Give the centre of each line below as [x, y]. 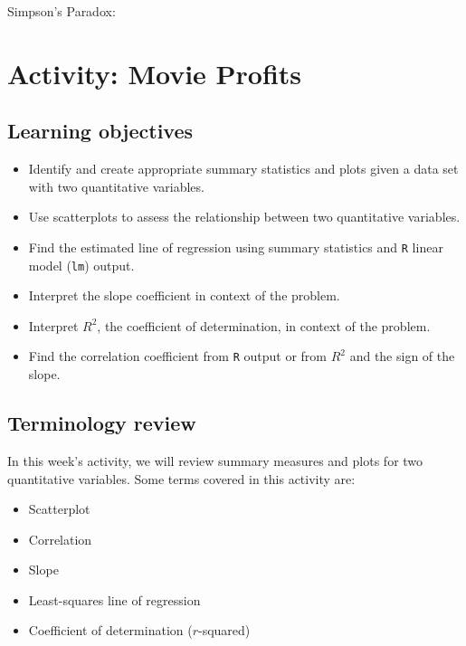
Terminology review [102, 423]
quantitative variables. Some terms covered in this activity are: [181, 478]
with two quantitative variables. [116, 186]
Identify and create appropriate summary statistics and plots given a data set [243, 169]
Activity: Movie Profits [155, 73]
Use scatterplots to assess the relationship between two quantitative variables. [244, 217]
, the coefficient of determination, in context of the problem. [264, 325]
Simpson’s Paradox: [62, 11]
